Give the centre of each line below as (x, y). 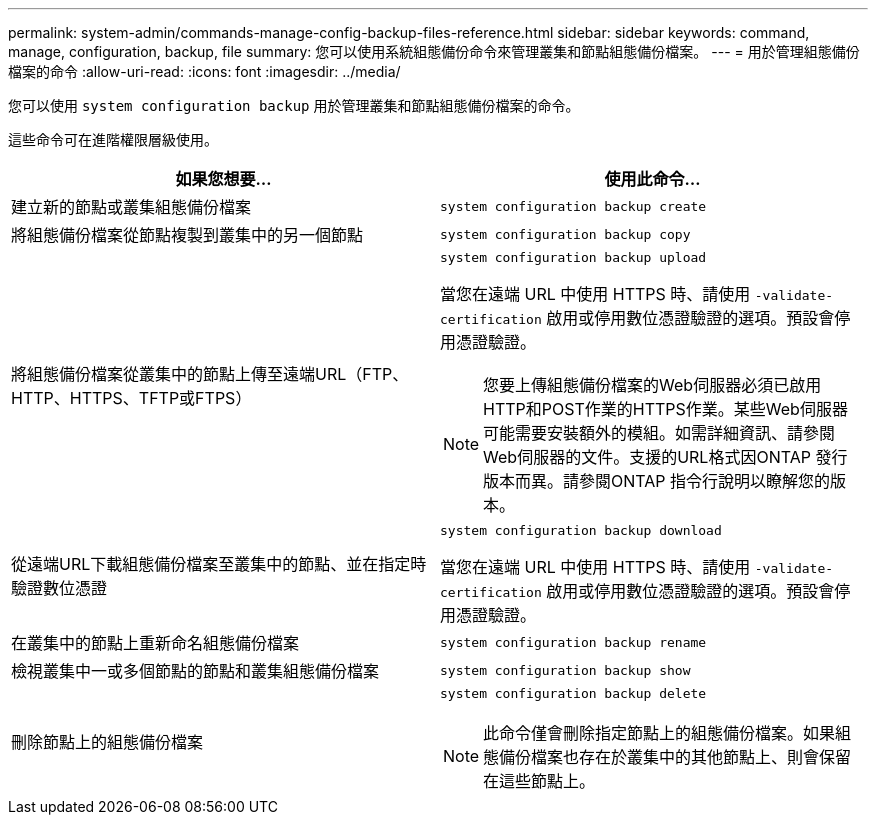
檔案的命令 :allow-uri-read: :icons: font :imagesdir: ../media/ (204, 71)
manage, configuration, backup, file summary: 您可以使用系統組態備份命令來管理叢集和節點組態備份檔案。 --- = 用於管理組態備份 (434, 51)
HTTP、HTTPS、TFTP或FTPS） (131, 397)
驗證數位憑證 (59, 587)
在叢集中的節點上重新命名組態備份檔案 (155, 643)
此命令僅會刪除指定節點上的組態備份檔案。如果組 (667, 733)
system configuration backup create (573, 206)
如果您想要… (223, 179)
